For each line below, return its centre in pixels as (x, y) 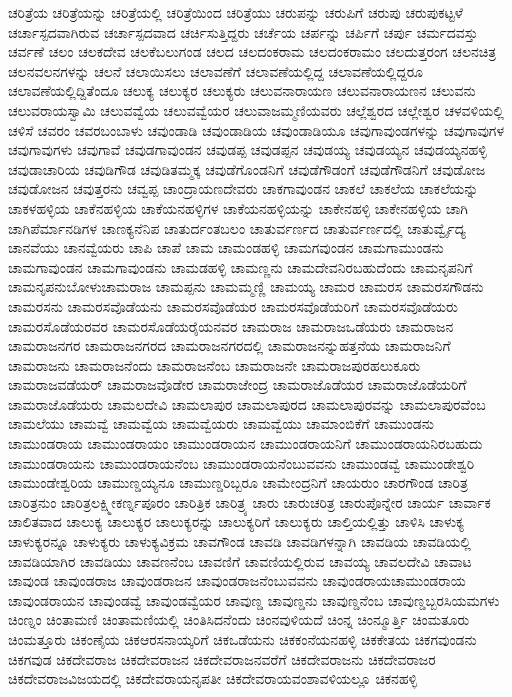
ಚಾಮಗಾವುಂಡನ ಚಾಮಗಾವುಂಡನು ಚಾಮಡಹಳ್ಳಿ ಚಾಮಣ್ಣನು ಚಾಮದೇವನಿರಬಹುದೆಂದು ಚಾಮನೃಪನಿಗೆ (240, 266)
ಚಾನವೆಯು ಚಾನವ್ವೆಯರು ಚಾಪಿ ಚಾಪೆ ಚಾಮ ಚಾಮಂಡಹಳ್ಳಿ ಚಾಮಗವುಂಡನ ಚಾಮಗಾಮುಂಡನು (226, 247)
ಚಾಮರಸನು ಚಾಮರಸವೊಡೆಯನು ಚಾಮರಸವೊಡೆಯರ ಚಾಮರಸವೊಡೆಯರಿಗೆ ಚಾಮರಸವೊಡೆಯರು (233, 305)
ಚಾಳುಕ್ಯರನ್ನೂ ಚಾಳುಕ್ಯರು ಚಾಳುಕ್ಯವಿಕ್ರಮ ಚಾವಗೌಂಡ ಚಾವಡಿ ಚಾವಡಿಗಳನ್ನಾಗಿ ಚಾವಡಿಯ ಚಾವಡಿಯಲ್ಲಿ (239, 541)
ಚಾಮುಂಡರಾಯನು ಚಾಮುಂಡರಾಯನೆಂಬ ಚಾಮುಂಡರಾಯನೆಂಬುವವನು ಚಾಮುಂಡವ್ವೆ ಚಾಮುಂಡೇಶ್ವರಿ (241, 462)
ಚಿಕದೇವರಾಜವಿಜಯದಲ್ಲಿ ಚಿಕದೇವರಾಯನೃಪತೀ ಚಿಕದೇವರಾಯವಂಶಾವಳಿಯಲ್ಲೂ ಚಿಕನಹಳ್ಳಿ (213, 678)
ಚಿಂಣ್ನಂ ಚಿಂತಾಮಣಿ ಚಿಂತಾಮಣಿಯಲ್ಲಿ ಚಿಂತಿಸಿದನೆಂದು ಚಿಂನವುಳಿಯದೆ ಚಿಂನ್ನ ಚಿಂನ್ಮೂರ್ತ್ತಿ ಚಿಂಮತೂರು (239, 619)
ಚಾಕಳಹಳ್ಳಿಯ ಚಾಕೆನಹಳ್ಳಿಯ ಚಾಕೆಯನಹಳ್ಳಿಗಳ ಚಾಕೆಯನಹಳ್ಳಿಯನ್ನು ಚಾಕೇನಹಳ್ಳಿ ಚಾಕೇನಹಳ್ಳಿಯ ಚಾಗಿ (238, 207)
